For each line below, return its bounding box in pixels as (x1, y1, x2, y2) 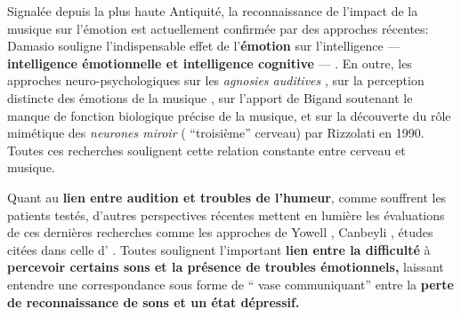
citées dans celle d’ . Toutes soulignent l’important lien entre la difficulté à (7, 240, 431, 258)
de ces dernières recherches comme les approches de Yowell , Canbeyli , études (7, 223, 433, 242)
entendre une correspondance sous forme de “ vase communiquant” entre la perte (7, 274, 454, 293)
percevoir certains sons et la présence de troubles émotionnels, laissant (7, 258, 444, 276)
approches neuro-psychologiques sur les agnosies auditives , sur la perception (7, 71, 425, 90)
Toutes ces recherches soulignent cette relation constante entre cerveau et (7, 140, 406, 159)
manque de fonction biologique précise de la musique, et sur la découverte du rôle (7, 106, 451, 124)
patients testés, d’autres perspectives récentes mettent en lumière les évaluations (7, 205, 445, 224)
